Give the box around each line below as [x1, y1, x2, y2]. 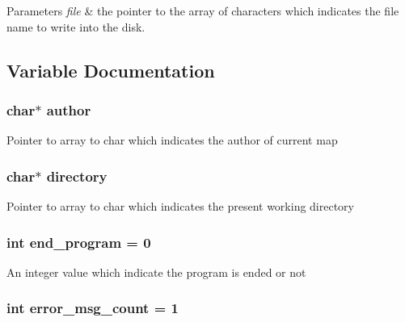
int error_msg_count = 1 [6, 298, 179, 318]
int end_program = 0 [6, 232, 151, 252]
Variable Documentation [6, 57, 215, 82]
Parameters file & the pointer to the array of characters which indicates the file [6, 2, 399, 19]
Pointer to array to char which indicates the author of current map [6, 132, 338, 148]
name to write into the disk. [6, 18, 146, 35]
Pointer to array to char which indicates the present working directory [6, 198, 354, 214]
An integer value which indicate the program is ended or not [6, 263, 306, 280]
